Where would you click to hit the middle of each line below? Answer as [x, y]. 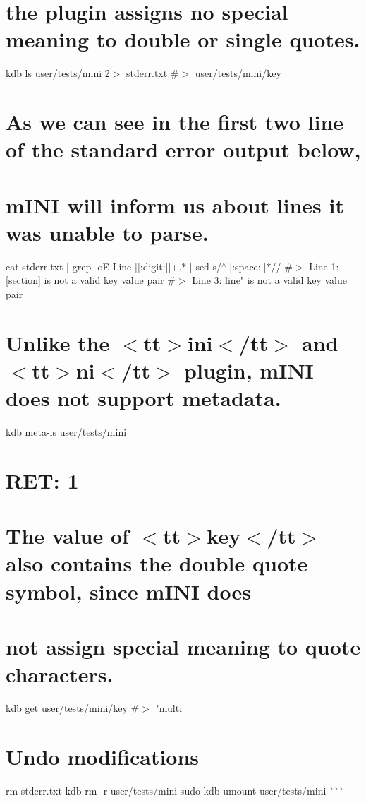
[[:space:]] [246, 266]
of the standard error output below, [183, 149]
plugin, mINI [249, 370]
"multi [169, 708]
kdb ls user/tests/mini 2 [58, 73]
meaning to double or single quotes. [183, 39]
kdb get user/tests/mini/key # [73, 708]
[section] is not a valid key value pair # [91, 280]
